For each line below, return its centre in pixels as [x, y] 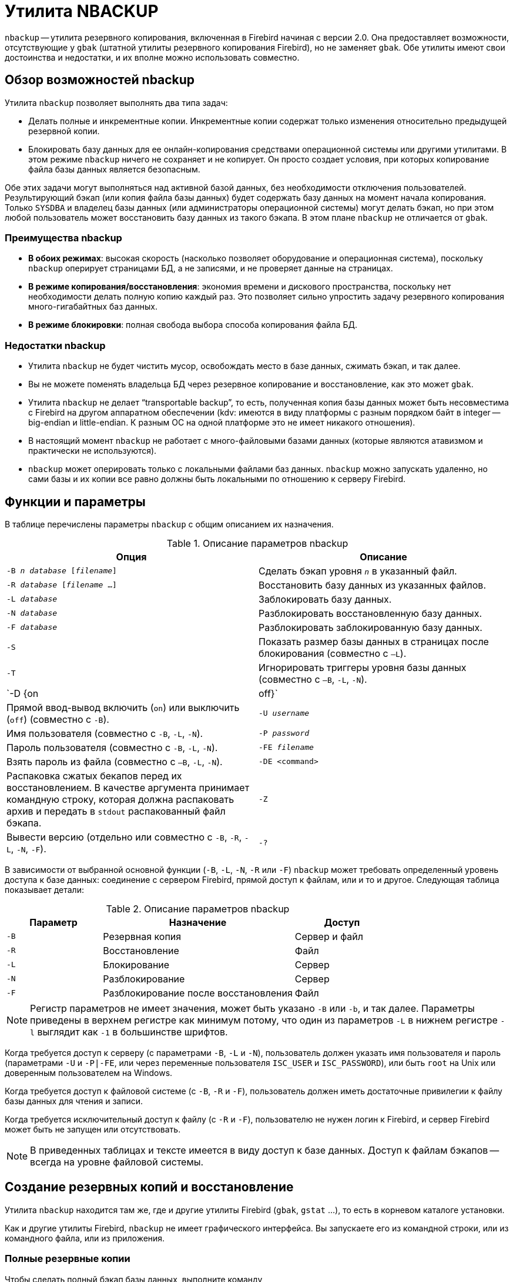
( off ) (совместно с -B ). [58, 719]
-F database [32, 627]
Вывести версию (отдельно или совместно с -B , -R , [124, 837]
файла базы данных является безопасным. [114, 169]
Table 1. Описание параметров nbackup [257, 543]
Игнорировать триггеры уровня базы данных [363, 667]
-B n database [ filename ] [62, 571]
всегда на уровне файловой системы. [117, 1162]
